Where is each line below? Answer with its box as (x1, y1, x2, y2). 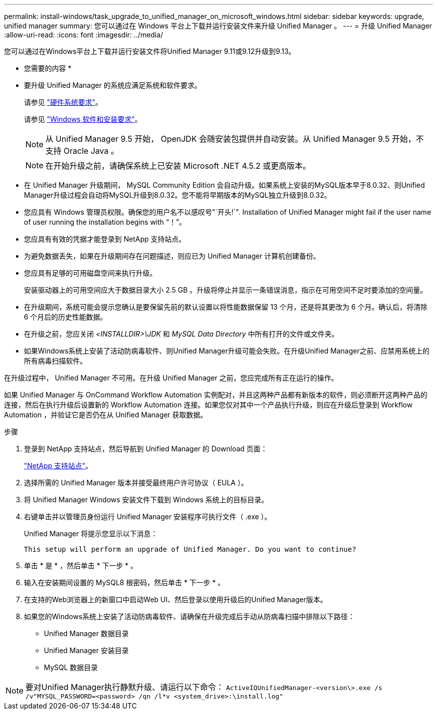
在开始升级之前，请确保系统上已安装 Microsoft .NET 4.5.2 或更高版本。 (45, 161, 311, 171)
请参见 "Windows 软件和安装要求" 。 (24, 115, 142, 123)
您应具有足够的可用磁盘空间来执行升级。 (24, 269, 157, 277)
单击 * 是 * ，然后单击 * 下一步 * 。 (24, 561, 138, 570)
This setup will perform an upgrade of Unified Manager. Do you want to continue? (24, 545, 356, 553)
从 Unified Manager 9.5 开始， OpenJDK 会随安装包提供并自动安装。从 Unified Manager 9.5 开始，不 (45, 134, 424, 144)
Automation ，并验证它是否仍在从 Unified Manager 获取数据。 (4, 410, 208, 419)
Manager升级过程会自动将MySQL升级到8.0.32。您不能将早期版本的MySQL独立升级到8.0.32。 (24, 191, 331, 199)
